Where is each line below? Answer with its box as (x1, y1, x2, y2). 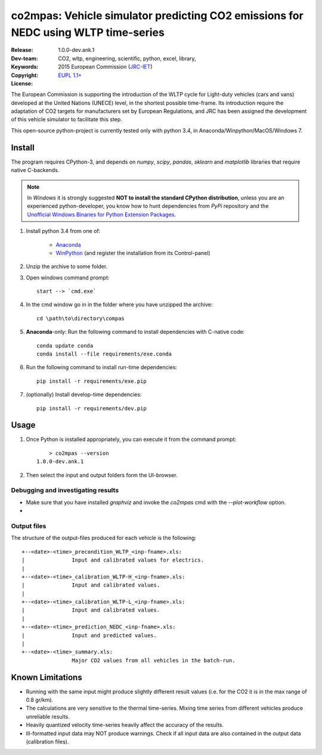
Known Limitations (11, 672, 83, 682)
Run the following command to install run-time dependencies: (26, 364, 178, 371)
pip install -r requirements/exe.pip (36, 377, 147, 385)
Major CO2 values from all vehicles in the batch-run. (72, 657, 236, 664)
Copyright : (11, 72, 39, 79)
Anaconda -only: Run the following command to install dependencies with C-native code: (26, 329, 244, 336)
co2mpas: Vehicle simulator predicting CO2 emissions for (11, 9, 304, 22)
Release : (11, 47, 33, 54)
